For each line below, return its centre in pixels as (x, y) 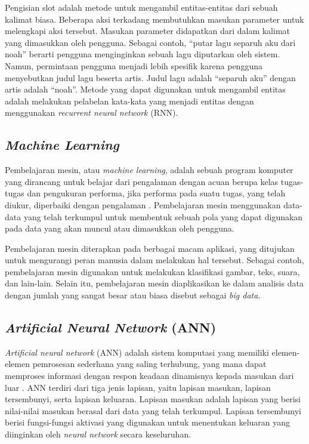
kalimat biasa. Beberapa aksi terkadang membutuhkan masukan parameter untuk (154, 19)
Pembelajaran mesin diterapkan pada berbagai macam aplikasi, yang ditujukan (150, 248)
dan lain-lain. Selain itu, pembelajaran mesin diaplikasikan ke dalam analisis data (154, 283)
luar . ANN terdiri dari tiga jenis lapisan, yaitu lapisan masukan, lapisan (138, 387)
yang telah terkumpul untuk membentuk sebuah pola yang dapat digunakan (163, 216)
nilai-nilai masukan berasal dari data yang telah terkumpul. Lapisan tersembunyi (153, 410)
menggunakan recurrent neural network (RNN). (92, 112)
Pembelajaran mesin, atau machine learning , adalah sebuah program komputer (149, 170)
